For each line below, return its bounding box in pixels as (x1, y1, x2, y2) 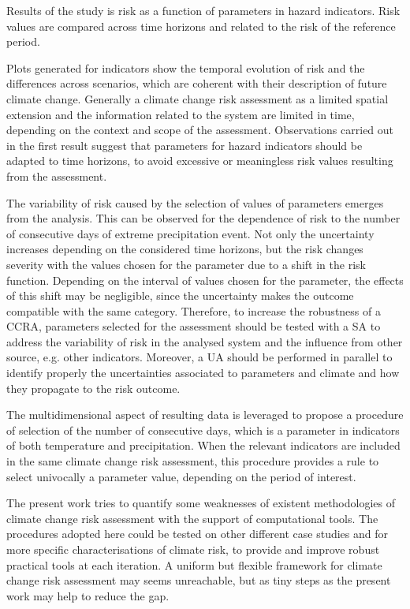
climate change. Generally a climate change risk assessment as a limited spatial (6, 90, 389, 106)
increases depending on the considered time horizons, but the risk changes (6, 241, 363, 257)
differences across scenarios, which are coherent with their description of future (6, 75, 387, 92)
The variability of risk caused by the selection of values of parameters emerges (6, 194, 384, 211)
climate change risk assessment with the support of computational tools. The (6, 510, 378, 526)
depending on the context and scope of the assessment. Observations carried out (6, 121, 394, 138)
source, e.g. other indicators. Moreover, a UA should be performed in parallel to (6, 349, 393, 365)
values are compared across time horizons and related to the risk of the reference (6, 17, 396, 34)
